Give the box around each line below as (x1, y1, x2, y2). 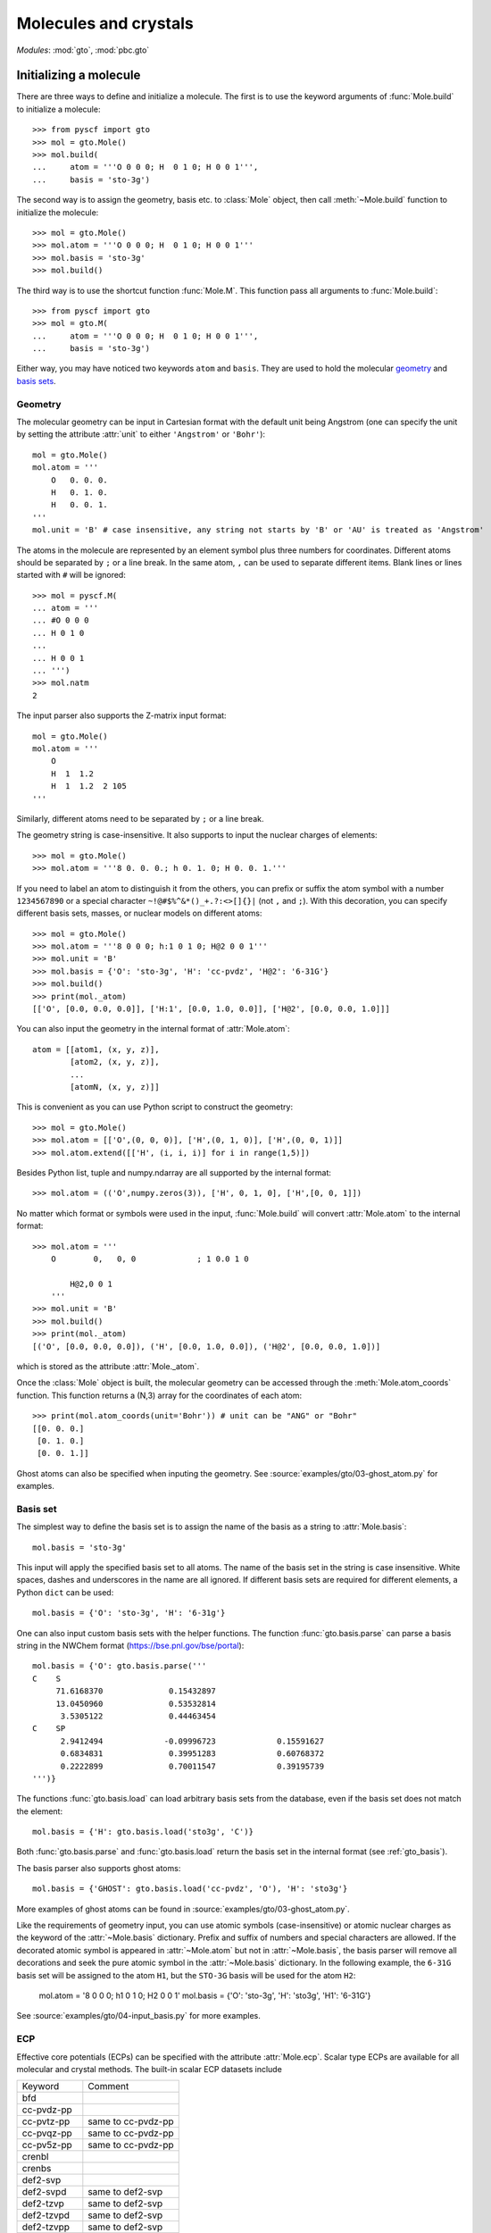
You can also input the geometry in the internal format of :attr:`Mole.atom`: (16, 1024, 290, 1034)
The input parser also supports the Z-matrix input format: (16, 710, 227, 721)
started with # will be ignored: (16, 570, 127, 581)
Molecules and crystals (16, 13, 194, 33)
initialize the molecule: (16, 206, 99, 218)
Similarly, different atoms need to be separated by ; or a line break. (16, 813, 264, 824)
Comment (87, 2080, 129, 2093)
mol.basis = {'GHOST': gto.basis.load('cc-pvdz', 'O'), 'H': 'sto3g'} (32, 1884, 348, 1894)
